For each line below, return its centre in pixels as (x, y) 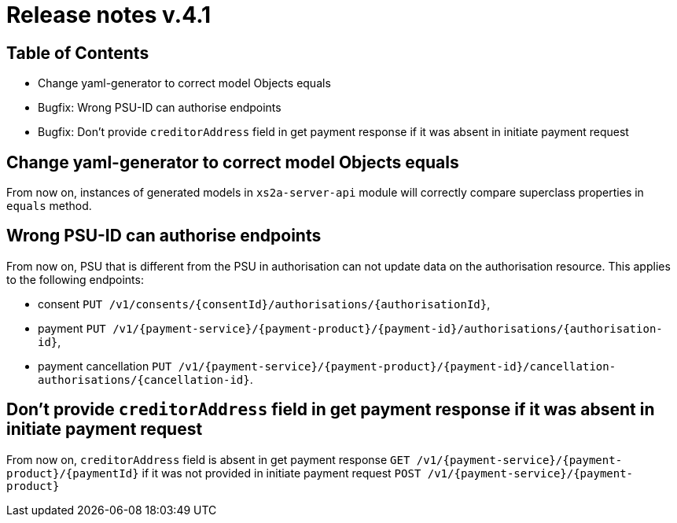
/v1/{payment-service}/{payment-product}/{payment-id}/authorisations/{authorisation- (388, 328)
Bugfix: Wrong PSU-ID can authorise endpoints (160, 108)
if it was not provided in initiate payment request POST (281, 473)
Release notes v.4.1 (109, 15)
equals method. (49, 206)
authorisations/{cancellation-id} (144, 379)
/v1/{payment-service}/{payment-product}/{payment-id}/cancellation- (397, 366)
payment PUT (72, 328)
